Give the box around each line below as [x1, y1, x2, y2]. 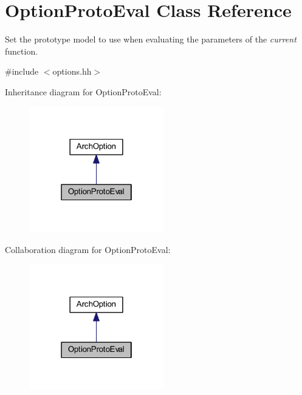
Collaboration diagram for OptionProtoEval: [5, 243, 171, 255]
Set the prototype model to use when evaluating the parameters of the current [5, 33, 297, 46]
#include [5, 65, 39, 78]
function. [5, 44, 38, 57]
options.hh [52, 65, 92, 78]
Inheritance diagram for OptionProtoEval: [5, 85, 162, 98]
